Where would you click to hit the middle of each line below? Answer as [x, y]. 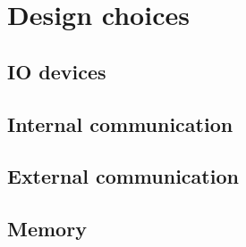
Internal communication [120, 123]
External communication [123, 176]
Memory [47, 229]
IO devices [57, 71]
